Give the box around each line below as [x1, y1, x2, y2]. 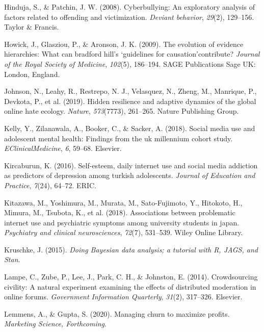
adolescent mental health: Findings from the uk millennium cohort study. [4, 133, 233, 143]
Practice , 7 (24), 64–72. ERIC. [4, 180, 97, 190]
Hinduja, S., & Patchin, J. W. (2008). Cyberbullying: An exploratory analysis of [4, 2, 255, 12]
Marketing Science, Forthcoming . [4, 318, 107, 329]
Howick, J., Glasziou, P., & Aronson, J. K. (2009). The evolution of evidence [4, 38, 244, 49]
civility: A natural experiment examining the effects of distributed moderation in [4, 281, 256, 292]
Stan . [4, 254, 20, 265]
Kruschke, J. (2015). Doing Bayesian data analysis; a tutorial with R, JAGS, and [4, 244, 258, 254]
